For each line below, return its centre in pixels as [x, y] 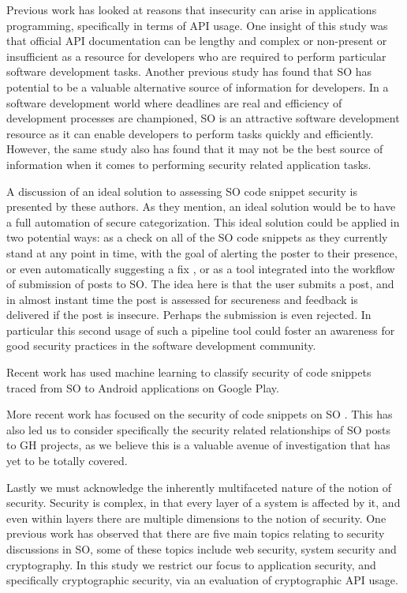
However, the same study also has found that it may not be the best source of [195, 149]
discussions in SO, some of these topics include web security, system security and [202, 549]
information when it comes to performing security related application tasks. [189, 164]
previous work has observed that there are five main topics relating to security [196, 533]
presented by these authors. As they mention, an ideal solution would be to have [201, 206]
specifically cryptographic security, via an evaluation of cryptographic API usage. [202, 580]
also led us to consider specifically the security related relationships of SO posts [198, 429]
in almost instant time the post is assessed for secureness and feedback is [182, 299]
